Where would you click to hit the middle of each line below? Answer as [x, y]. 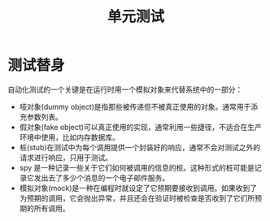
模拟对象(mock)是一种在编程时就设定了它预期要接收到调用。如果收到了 [138, 188]
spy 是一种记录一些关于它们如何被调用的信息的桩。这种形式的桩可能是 [137, 167]
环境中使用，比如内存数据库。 [69, 137]
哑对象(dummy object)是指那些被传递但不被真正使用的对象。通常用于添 [139, 106]
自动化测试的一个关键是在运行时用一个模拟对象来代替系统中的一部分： [125, 89]
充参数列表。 [41, 117]
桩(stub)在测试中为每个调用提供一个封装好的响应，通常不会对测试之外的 [140, 147]
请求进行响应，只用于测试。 [66, 157]
